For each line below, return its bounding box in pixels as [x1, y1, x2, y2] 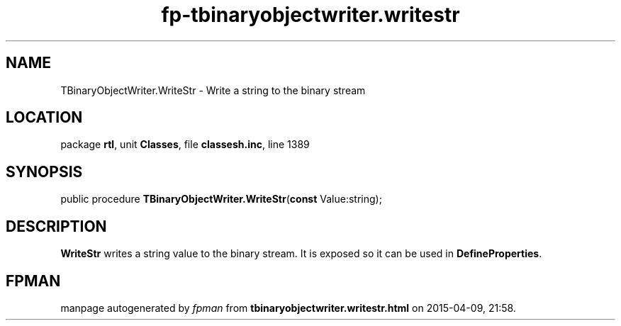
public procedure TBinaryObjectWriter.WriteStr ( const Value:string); [60, 193, 382, 206]
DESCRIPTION [6, 217, 107, 235]
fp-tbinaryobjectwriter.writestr [161, 3, 460, 27]
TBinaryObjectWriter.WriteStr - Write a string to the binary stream [60, 84, 366, 96]
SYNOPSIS [6, 162, 83, 181]
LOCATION [6, 108, 83, 127]
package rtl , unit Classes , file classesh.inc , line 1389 [60, 138, 310, 151]
